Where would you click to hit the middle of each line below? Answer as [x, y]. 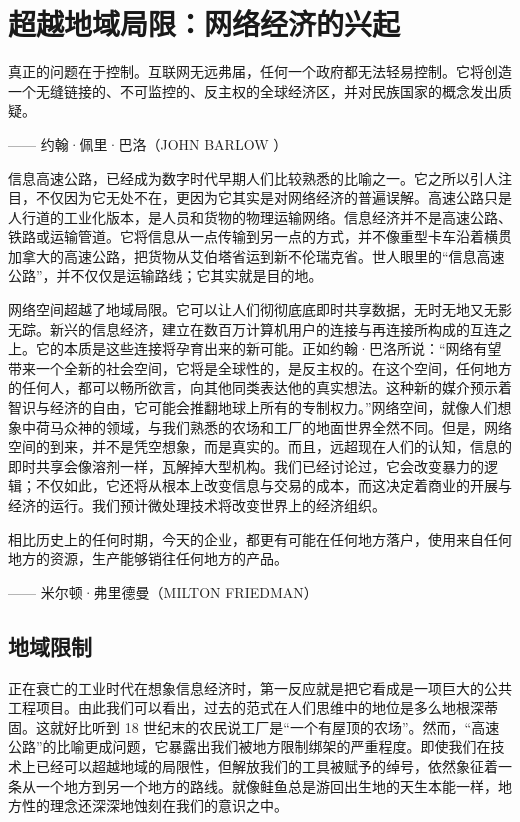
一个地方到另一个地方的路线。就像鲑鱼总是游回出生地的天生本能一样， [266, 785]
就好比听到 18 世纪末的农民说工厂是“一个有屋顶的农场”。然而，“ [260, 726]
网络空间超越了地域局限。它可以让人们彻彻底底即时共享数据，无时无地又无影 [260, 309]
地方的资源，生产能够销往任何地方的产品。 [148, 558]
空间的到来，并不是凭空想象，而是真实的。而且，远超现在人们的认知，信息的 [260, 446]
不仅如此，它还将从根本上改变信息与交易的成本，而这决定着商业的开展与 [273, 485]
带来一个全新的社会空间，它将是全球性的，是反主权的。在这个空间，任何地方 [260, 367]
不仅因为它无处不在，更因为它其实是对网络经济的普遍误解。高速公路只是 [273, 197]
